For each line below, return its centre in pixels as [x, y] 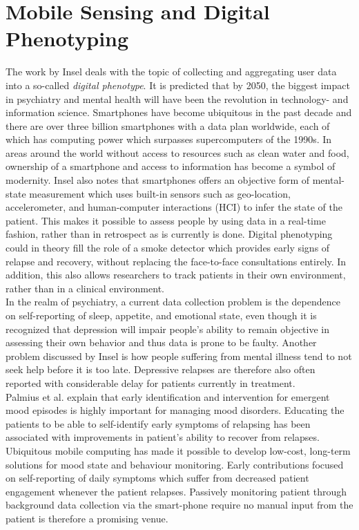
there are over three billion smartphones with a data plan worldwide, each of [168, 125]
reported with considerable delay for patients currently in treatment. [151, 382]
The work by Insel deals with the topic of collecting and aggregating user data [171, 72]
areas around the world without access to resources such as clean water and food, [177, 152]
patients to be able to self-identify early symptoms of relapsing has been [158, 423]
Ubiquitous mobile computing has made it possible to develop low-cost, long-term [178, 450]
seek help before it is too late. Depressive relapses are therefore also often [161, 369]
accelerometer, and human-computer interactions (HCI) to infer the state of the [174, 207]
